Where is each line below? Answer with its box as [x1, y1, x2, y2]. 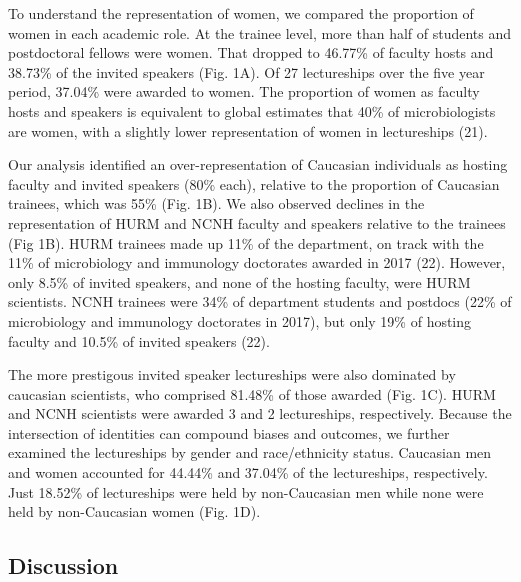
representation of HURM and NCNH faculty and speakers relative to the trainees [8, 212, 506, 233]
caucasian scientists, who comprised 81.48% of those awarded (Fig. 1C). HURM [8, 383, 496, 404]
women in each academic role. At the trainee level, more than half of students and [8, 22, 512, 43]
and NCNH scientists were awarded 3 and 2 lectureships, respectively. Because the [8, 403, 512, 424]
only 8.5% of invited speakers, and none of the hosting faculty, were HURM [8, 271, 471, 292]
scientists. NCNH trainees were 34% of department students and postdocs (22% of [8, 291, 512, 312]
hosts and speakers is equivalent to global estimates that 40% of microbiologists [8, 100, 496, 121]
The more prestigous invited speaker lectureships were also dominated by [8, 364, 456, 385]
